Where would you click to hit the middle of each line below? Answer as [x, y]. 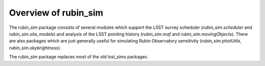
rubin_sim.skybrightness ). [35, 48]
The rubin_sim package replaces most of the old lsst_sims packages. [79, 57]
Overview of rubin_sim [56, 13]
